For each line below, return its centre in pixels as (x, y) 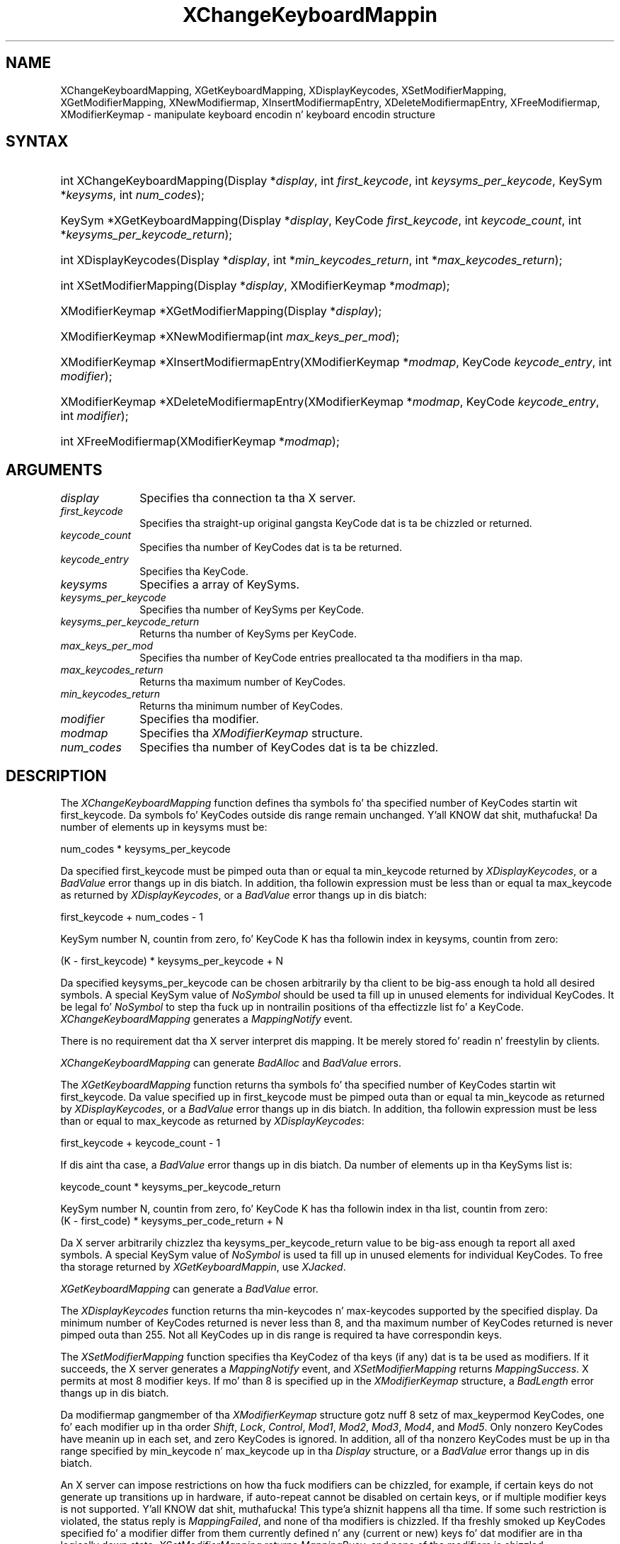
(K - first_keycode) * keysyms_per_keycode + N (172, 961)
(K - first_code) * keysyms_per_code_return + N (172, 1221)
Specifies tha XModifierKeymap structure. (251, 733)
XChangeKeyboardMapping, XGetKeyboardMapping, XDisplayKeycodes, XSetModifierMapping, (283, 90)
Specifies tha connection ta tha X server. (248, 498)
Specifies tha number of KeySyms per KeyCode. (252, 610)
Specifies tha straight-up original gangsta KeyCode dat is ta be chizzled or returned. (336, 523)
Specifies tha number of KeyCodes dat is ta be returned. (271, 547)
